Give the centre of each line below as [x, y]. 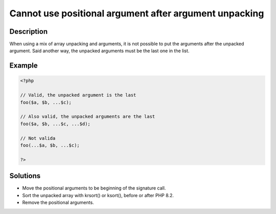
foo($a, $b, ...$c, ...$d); [55, 124]
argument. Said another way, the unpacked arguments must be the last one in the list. [99, 51]
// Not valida [38, 138]
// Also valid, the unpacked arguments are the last [88, 117]
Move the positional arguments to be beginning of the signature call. [94, 188]
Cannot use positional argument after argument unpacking [137, 13]
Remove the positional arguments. [58, 203]
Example [24, 66]
